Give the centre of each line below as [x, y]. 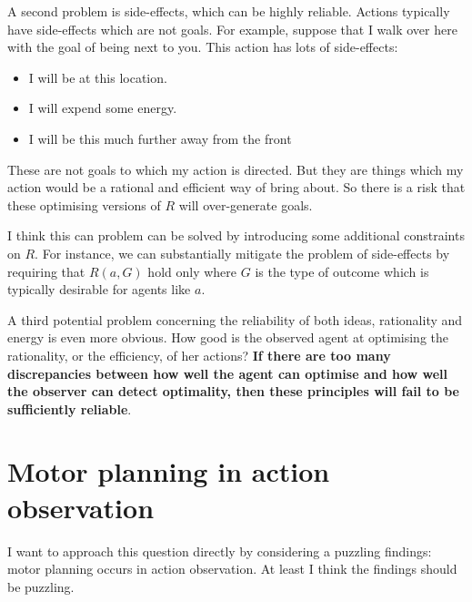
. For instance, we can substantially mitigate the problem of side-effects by [242, 253]
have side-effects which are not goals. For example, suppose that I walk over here [232, 29]
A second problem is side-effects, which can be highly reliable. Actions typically [229, 11]
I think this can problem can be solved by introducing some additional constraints [236, 235]
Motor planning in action [169, 471]
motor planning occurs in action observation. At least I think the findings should [232, 569]
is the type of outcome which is [342, 271]
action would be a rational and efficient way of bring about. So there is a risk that [236, 187]
